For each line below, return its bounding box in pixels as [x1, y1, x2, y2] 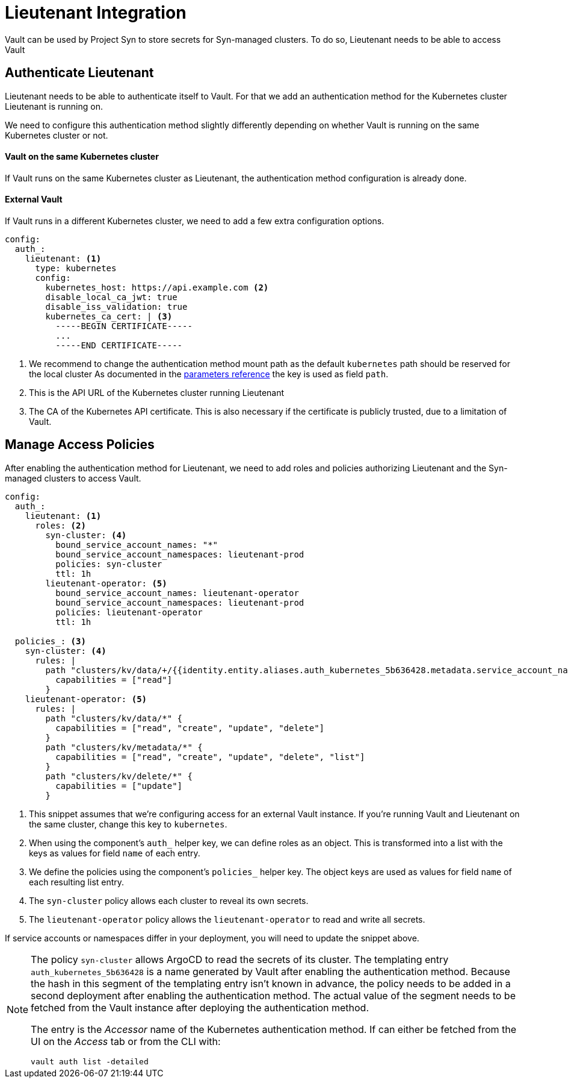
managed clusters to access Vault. [5, 472, 141, 483]
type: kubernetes [35, 263, 117, 274]
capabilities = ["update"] [55, 780, 183, 791]
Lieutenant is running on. [5, 101, 103, 111]
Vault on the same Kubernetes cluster [5, 151, 159, 162]
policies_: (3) [14, 636, 86, 646]
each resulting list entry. [29, 876, 125, 887]
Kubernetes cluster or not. [5, 130, 108, 140]
